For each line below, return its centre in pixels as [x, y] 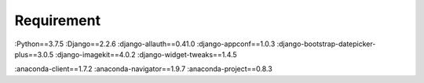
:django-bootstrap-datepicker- [326, 44]
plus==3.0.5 [34, 54]
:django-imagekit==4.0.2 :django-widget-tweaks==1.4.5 [146, 54]
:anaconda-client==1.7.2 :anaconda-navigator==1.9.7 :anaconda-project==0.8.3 [143, 69]
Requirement [58, 20]
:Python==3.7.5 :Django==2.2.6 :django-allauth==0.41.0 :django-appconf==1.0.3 [145, 44]
